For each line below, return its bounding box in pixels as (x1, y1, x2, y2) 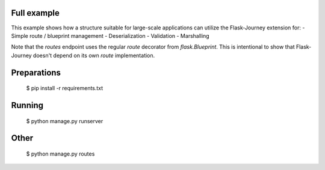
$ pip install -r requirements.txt (26, 85, 104, 92)
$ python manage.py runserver (26, 117, 104, 124)
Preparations (11, 67, 61, 77)
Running (11, 100, 44, 111)
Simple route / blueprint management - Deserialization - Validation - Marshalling (11, 32, 210, 39)
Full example (11, 8, 60, 18)
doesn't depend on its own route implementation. (33, 52, 155, 59)
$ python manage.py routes (26, 150, 95, 157)
